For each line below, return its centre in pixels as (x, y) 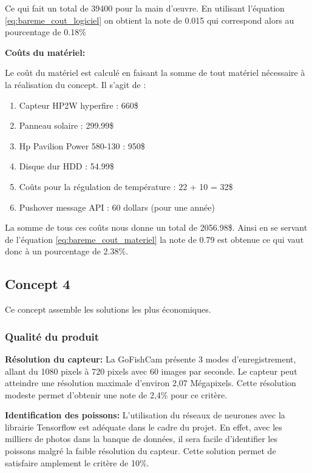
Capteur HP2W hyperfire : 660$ (79, 105)
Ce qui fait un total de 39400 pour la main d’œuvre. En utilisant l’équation (145, 8)
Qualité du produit (52, 336)
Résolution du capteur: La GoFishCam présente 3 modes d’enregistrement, (151, 359)
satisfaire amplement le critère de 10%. (77, 462)
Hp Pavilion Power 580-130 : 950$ (82, 145)
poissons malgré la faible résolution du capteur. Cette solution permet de (141, 451)
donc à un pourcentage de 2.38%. (67, 251)
